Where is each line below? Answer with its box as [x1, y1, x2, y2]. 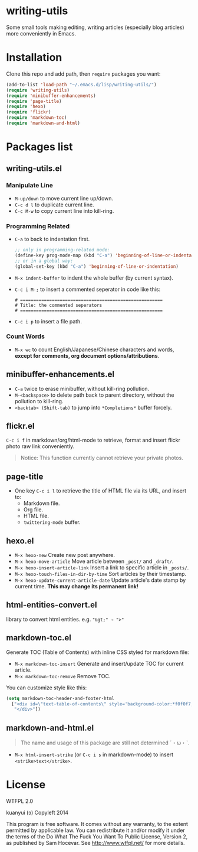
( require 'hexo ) [6, 103, 46, 110]
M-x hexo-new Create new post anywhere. [14, 552, 115, 559]
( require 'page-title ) [6, 98, 62, 104]
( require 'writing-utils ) [6, 87, 70, 93]
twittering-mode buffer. [23, 519, 81, 526]
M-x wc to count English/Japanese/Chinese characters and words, [14, 346, 174, 353]
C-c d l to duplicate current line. [14, 201, 94, 208]
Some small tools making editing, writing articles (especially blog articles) [6, 24, 184, 31]
